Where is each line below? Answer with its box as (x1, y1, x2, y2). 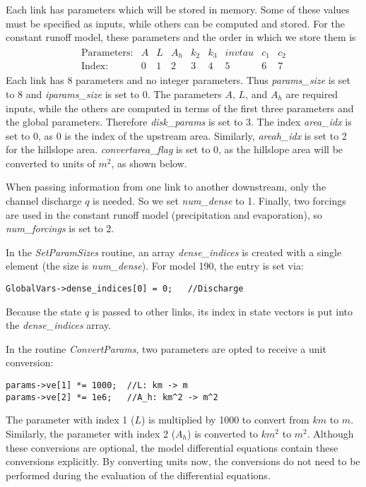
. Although (307, 426, 354, 440)
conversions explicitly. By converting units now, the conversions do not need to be (6, 454, 360, 469)
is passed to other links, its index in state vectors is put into (92, 303, 353, 318)
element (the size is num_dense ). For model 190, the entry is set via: (6, 258, 304, 273)
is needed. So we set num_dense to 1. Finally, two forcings (93, 193, 346, 208)
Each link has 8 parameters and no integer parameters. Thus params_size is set (6, 73, 350, 88)
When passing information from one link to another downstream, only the (6, 179, 326, 194)
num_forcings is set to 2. (6, 221, 114, 236)
